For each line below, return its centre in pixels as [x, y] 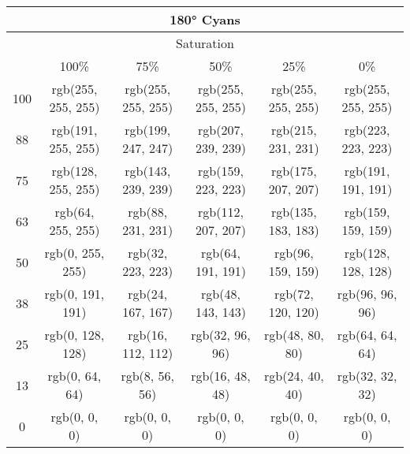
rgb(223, [367, 130]
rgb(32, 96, [221, 335]
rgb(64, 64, [367, 335]
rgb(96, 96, [367, 294]
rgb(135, [294, 212]
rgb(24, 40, [294, 376]
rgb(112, [221, 212]
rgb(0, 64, [75, 376]
